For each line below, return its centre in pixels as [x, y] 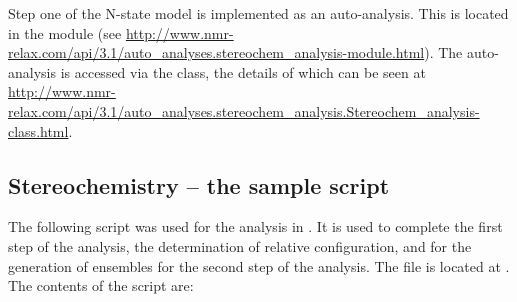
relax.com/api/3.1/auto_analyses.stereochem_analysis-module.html [216, 52]
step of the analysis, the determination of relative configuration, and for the [240, 245]
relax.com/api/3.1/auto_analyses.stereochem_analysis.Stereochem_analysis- [244, 110]
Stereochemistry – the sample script [199, 184]
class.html [38, 130]
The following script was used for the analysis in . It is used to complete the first [255, 226]
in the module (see [65, 32]
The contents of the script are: [101, 285]
